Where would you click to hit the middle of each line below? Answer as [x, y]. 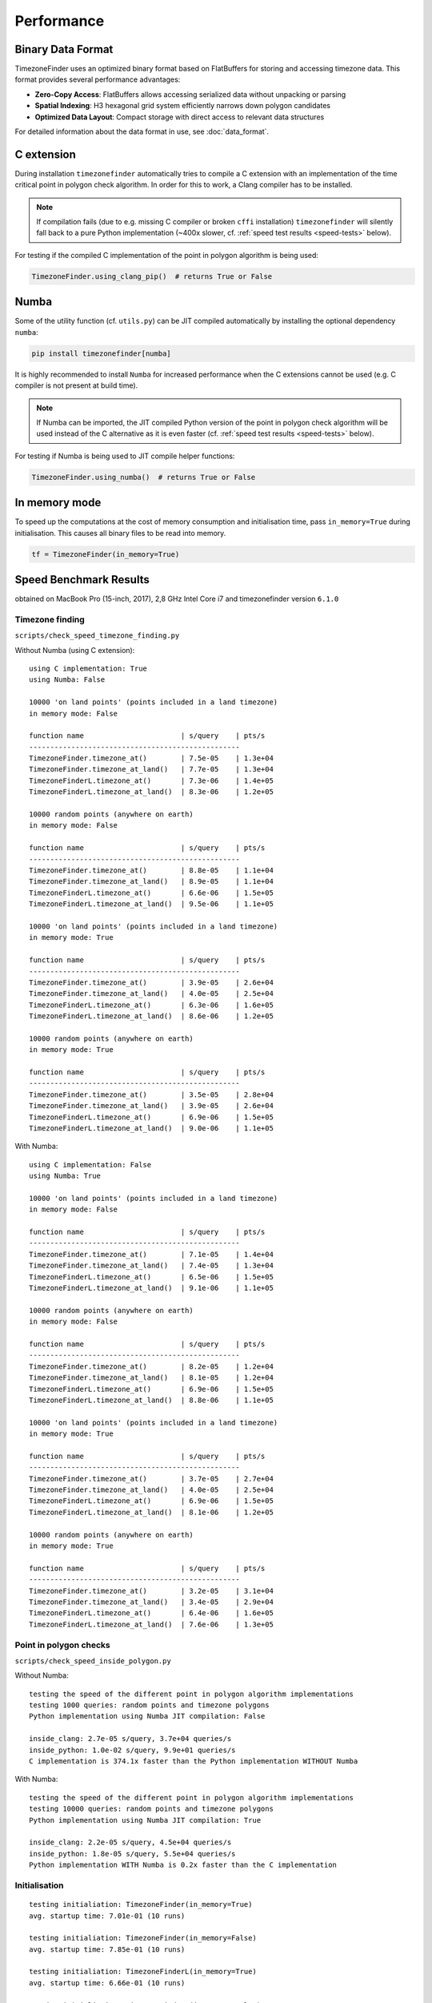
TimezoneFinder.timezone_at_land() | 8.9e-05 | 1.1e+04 [151, 882]
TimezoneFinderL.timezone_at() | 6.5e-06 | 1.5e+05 [151, 1277]
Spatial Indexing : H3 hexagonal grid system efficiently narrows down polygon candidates [183, 106]
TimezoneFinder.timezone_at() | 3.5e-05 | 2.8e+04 [151, 1094]
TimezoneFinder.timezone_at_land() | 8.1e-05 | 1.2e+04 [151, 1378]
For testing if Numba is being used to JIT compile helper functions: [125, 456]
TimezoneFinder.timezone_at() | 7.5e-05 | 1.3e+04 [151, 758]
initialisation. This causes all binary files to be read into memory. [120, 533]
